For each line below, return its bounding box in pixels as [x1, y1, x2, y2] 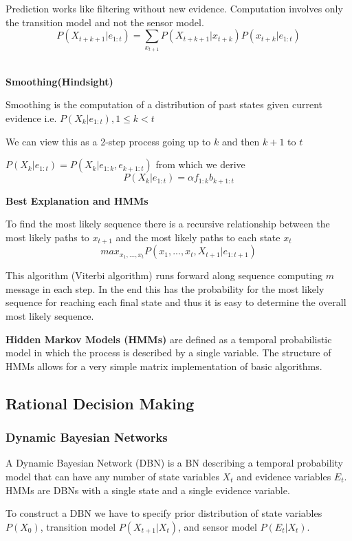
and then [221, 134, 260, 148]
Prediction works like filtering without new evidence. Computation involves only [5, 1, 343, 15]
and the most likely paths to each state [115, 229, 280, 244]
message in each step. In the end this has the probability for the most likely [5, 281, 324, 296]
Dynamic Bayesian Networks [5, 429, 168, 446]
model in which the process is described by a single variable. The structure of [5, 345, 331, 360]
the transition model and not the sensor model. [5, 14, 204, 29]
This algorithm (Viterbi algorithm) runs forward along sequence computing [5, 268, 322, 283]
